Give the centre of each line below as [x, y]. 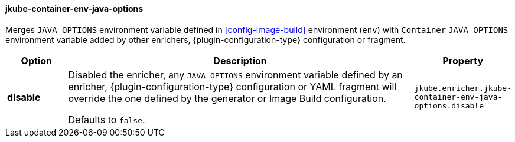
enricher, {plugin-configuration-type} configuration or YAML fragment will [232, 86]
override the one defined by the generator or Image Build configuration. [227, 98]
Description [240, 60]
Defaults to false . [107, 119]
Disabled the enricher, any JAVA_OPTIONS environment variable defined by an [235, 75]
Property [463, 60]
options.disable [449, 106]
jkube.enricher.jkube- [463, 88]
